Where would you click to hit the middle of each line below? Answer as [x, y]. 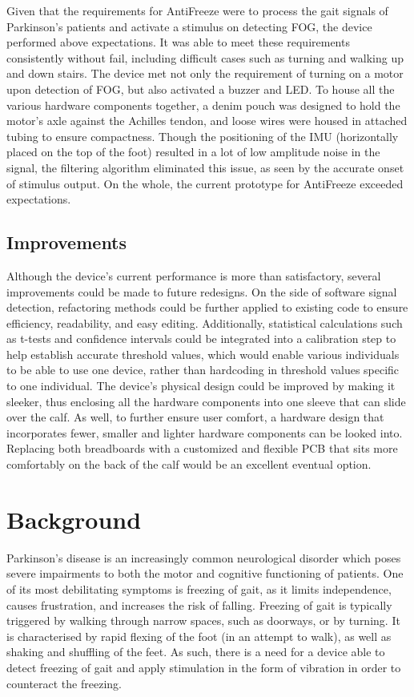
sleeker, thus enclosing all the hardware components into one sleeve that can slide [206, 401]
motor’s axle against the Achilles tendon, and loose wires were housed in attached [207, 121]
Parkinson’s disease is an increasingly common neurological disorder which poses [204, 557]
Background [74, 519]
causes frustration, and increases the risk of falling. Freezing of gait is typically [199, 604]
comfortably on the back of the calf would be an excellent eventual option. [189, 464]
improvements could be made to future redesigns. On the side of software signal [202, 291]
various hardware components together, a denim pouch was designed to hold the [203, 105]
